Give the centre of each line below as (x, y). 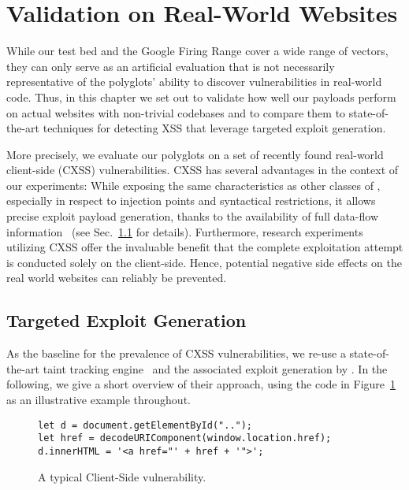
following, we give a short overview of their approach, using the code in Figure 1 (201, 384)
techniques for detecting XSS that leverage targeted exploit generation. (214, 128)
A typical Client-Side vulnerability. (122, 476)
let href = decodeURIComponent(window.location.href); (185, 438)
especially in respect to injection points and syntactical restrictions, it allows (191, 200)
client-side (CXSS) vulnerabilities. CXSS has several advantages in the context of (203, 170)
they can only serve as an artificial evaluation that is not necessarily (171, 66)
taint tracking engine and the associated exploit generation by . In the (215, 368)
